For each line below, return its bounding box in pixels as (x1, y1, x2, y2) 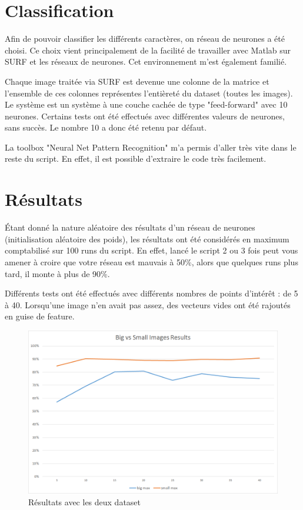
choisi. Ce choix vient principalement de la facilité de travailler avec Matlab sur (5, 44, 291, 56)
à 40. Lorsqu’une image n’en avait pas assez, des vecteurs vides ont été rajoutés (5, 298, 291, 311)
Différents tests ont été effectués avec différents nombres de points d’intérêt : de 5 (5, 287, 298, 299)
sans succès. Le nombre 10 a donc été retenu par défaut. (5, 121, 207, 134)
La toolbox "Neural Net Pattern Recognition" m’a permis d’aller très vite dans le (5, 141, 297, 153)
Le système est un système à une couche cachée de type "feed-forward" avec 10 (5, 98, 288, 111)
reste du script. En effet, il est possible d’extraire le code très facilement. (5, 152, 267, 165)
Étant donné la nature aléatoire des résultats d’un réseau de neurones (5, 221, 255, 234)
